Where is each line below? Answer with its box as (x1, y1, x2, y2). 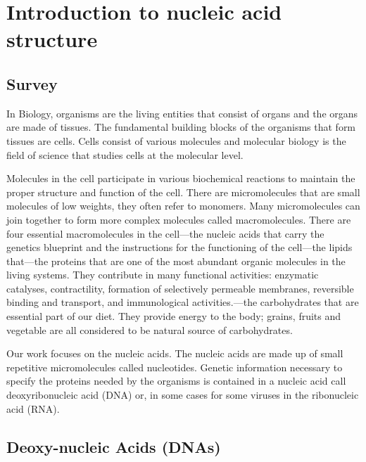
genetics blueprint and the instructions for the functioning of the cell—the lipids (6, 240, 353, 255)
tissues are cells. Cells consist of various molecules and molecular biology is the (6, 133, 346, 148)
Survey (6, 72, 58, 94)
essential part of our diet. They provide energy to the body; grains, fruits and (6, 309, 341, 323)
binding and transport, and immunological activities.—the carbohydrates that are (6, 295, 359, 309)
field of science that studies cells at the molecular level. (6, 147, 244, 162)
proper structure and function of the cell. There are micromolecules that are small (6, 184, 360, 199)
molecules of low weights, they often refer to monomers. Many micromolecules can (6, 198, 360, 213)
